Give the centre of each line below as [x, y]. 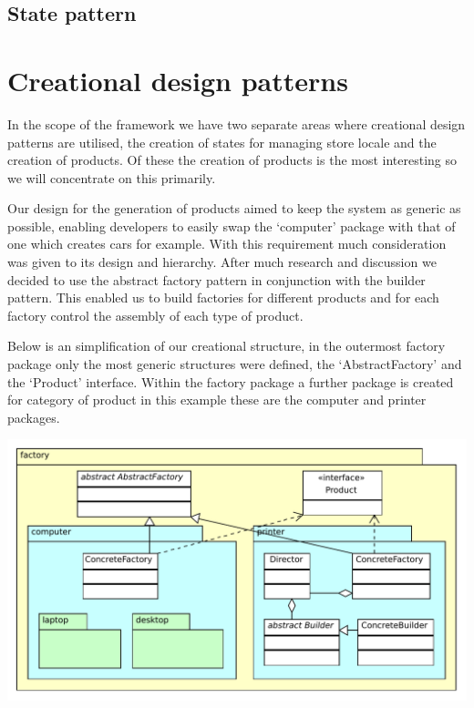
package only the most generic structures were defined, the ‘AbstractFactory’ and [235, 364]
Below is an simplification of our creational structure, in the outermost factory [227, 346]
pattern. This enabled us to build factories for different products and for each [223, 298]
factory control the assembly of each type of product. [155, 315]
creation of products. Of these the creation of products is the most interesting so [232, 160]
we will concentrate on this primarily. [112, 177]
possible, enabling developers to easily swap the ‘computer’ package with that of [232, 226]
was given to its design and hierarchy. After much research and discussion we [222, 262]
